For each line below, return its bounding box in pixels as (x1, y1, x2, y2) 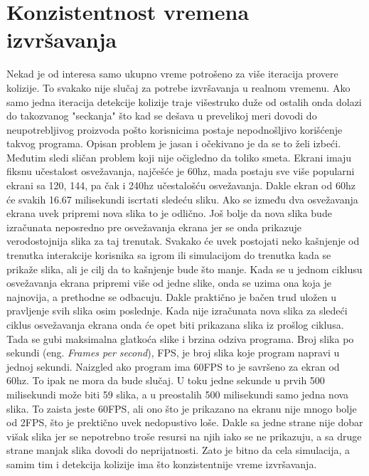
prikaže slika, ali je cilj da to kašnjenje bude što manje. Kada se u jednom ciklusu (6, 261, 363, 276)
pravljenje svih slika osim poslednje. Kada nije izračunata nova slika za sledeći (6, 303, 348, 318)
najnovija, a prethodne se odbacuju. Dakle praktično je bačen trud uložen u (6, 289, 337, 304)
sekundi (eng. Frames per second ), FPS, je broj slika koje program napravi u (6, 345, 340, 360)
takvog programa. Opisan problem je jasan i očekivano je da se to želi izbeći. (6, 136, 341, 151)
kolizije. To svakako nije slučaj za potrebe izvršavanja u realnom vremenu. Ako (6, 80, 351, 95)
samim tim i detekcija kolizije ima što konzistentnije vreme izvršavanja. (6, 456, 317, 471)
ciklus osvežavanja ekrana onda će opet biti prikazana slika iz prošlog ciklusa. (6, 317, 344, 332)
